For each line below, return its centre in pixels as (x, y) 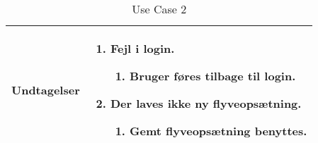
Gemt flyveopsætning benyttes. (218, 131)
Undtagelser (46, 89)
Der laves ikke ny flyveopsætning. (206, 103)
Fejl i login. (142, 48)
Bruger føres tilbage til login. (213, 76)
